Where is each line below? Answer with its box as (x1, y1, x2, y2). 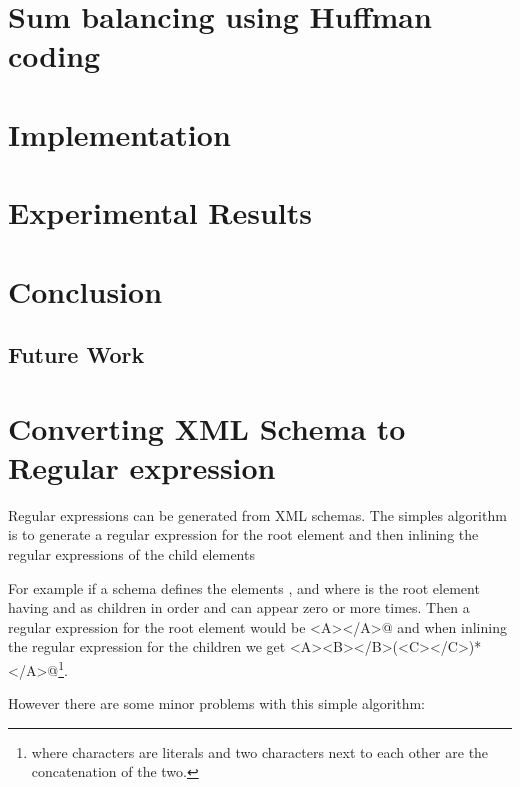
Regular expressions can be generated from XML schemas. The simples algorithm (8, 504, 507, 525)
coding (8, 35, 101, 76)
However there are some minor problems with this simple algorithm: (8, 693, 426, 714)
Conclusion (8, 270, 163, 311)
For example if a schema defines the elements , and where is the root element (8, 577, 480, 598)
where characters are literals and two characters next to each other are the (31, 741, 489, 762)
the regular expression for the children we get (8, 636, 286, 657)
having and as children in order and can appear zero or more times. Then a (8, 597, 470, 618)
